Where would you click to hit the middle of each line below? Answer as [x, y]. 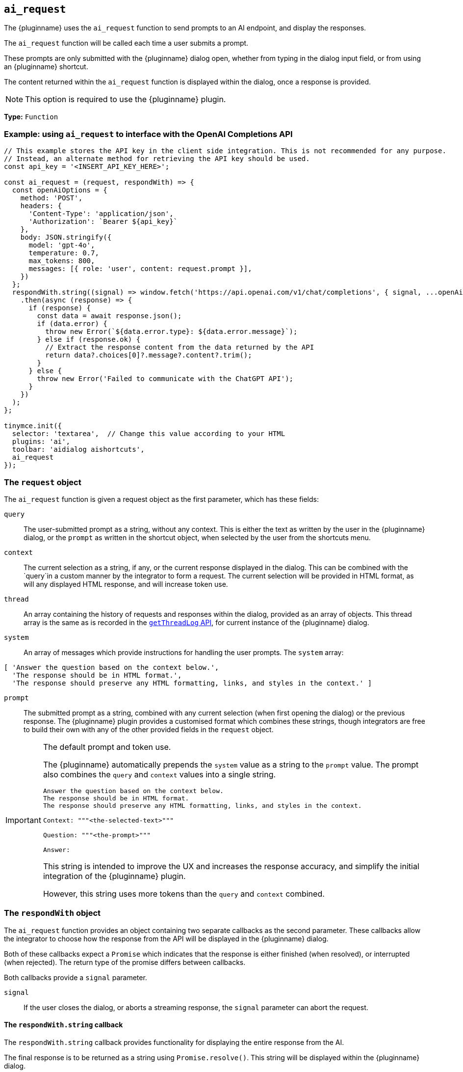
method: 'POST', [51, 198]
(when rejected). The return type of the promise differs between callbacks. [125, 962]
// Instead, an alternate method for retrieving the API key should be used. [157, 159]
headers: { [41, 206]
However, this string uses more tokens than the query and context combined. [184, 893]
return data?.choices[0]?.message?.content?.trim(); [149, 355]
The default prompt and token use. [107, 747]
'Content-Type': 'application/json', [101, 214]
